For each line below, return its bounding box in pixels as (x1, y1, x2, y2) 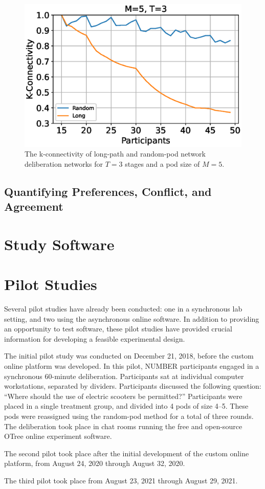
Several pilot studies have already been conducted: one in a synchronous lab (4, 303, 242, 314)
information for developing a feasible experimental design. (4, 333, 185, 344)
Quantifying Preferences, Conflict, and (4, 183, 212, 199)
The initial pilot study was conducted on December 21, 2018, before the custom (4, 350, 254, 361)
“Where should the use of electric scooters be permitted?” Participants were (4, 390, 242, 401)
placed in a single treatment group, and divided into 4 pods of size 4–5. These (4, 401, 249, 411)
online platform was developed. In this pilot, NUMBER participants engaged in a (4, 361, 259, 371)
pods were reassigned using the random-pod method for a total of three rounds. (4, 411, 254, 421)
